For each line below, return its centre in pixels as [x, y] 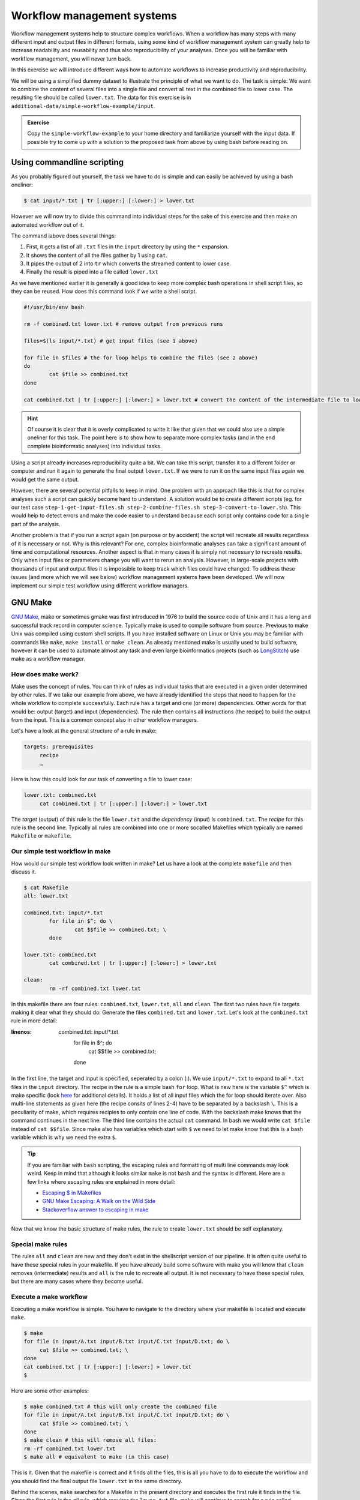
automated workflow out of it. [47, 224]
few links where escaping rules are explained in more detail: [101, 1181]
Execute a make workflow [49, 1297]
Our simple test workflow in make [61, 851]
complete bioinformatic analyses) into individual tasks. [94, 446]
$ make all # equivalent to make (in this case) [97, 1457]
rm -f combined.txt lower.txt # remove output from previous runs [123, 324]
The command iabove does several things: [64, 235]
